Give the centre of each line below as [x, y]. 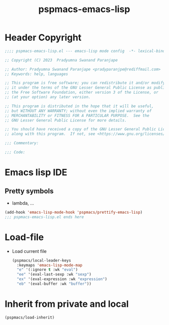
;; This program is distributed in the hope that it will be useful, [79, 106]
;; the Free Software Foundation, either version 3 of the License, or [81, 92]
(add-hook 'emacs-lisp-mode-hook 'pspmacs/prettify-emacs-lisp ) [74, 212]
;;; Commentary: [22, 143]
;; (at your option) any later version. [48, 97]
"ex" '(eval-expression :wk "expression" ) [62, 279]
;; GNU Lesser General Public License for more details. [66, 120]
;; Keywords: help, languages [37, 74]
